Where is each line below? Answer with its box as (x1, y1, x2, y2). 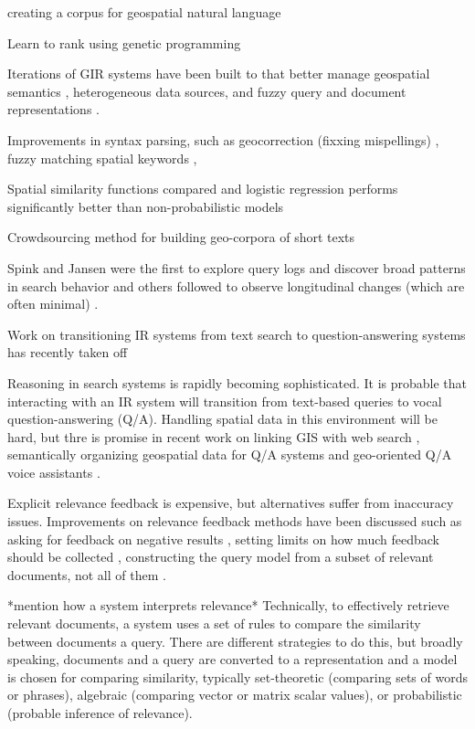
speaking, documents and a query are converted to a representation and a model (7, 650, 458, 669)
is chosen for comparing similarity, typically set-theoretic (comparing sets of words (7, 667, 468, 686)
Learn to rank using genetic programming (7, 33, 241, 52)
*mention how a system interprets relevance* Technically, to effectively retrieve (7, 596, 449, 615)
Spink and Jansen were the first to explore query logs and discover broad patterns (7, 258, 466, 277)
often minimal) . (7, 294, 99, 313)
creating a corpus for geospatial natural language (7, 3, 281, 21)
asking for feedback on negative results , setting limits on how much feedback (7, 529, 439, 548)
